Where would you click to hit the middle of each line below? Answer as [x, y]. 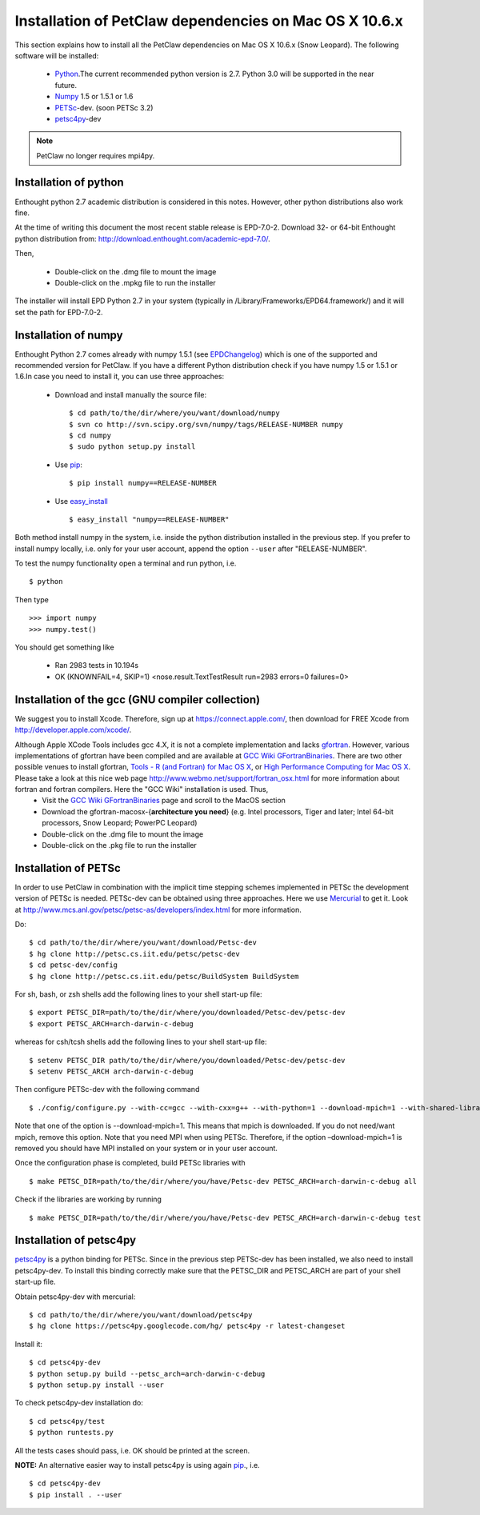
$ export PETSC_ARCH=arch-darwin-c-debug [111, 1023]
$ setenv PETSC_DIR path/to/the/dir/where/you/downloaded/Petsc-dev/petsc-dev [187, 1060]
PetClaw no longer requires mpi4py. [96, 155]
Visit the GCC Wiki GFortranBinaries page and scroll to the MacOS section [164, 801]
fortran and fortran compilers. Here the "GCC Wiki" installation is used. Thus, [142, 789]
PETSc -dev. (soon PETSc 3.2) [104, 107]
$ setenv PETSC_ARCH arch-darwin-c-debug [111, 1071]
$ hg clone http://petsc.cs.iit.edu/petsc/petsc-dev [134, 953]
